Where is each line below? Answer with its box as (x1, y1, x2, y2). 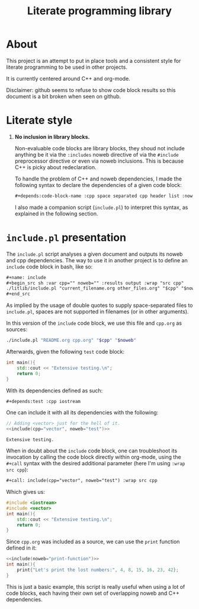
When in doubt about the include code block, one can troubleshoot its (6, 447, 178, 455)
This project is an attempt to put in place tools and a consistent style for (6, 57, 181, 64)
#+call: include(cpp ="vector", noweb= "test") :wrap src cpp (6, 478, 158, 484)
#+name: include (6, 274, 46, 280)
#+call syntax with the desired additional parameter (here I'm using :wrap (6, 460, 185, 467)
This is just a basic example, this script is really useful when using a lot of (6, 583, 185, 590)
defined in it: (6, 544, 37, 551)
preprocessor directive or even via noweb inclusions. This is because (14, 157, 184, 164)
